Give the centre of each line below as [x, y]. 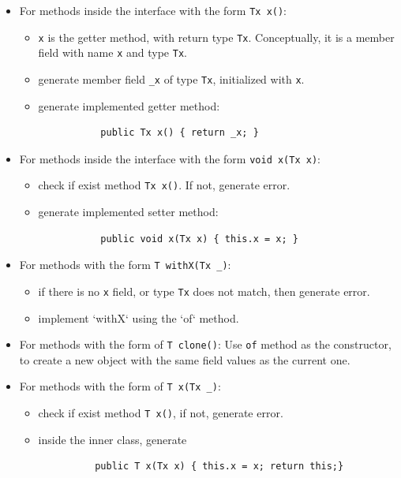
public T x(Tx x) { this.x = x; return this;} [219, 467]
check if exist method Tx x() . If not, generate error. [164, 185]
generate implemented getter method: [129, 105]
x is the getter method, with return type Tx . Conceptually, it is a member [216, 37]
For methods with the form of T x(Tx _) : [120, 386]
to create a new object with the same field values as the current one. [185, 359]
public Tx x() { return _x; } [180, 133]
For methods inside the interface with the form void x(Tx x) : [170, 158]
